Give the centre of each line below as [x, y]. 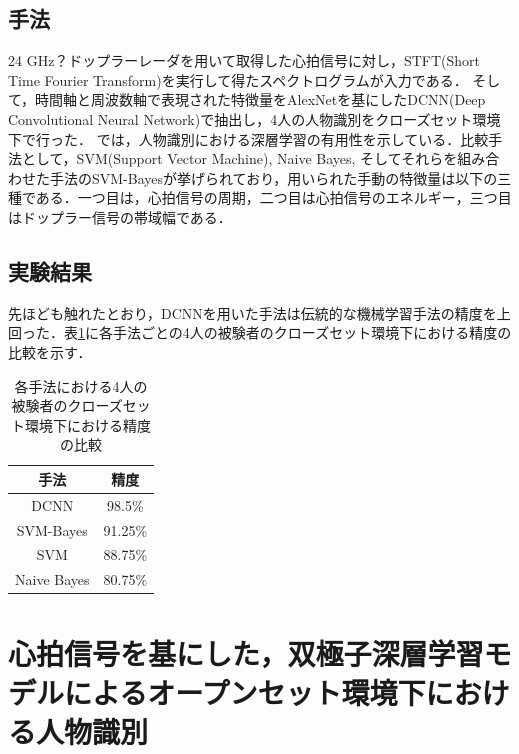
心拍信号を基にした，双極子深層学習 [246, 652]
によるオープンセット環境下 [245, 691]
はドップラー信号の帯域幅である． [120, 216]
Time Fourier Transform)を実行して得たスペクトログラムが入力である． [238, 79]
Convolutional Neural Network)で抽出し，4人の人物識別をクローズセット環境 [254, 118]
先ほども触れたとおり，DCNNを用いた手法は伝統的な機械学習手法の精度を [252, 312]
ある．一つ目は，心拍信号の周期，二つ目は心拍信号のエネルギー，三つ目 [273, 197]
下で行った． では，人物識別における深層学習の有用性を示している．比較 [248, 138]
